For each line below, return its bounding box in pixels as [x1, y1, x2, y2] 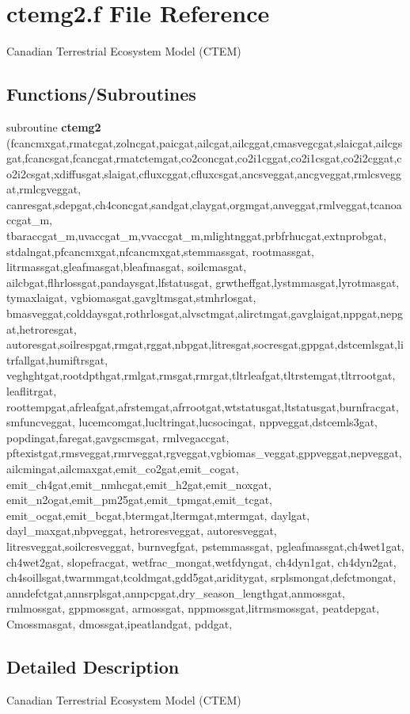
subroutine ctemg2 [6, 118, 101, 135]
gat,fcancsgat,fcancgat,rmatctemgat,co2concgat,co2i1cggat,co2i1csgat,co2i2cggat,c [6, 150, 402, 166]
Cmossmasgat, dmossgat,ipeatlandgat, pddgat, [6, 615, 233, 632]
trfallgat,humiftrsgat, [6, 351, 108, 368]
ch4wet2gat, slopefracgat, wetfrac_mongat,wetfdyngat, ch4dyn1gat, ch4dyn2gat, [6, 553, 397, 570]
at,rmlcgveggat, [6, 181, 82, 197]
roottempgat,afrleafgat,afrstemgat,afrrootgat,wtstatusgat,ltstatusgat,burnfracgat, [6, 398, 399, 414]
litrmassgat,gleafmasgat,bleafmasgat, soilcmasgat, [6, 258, 247, 275]
